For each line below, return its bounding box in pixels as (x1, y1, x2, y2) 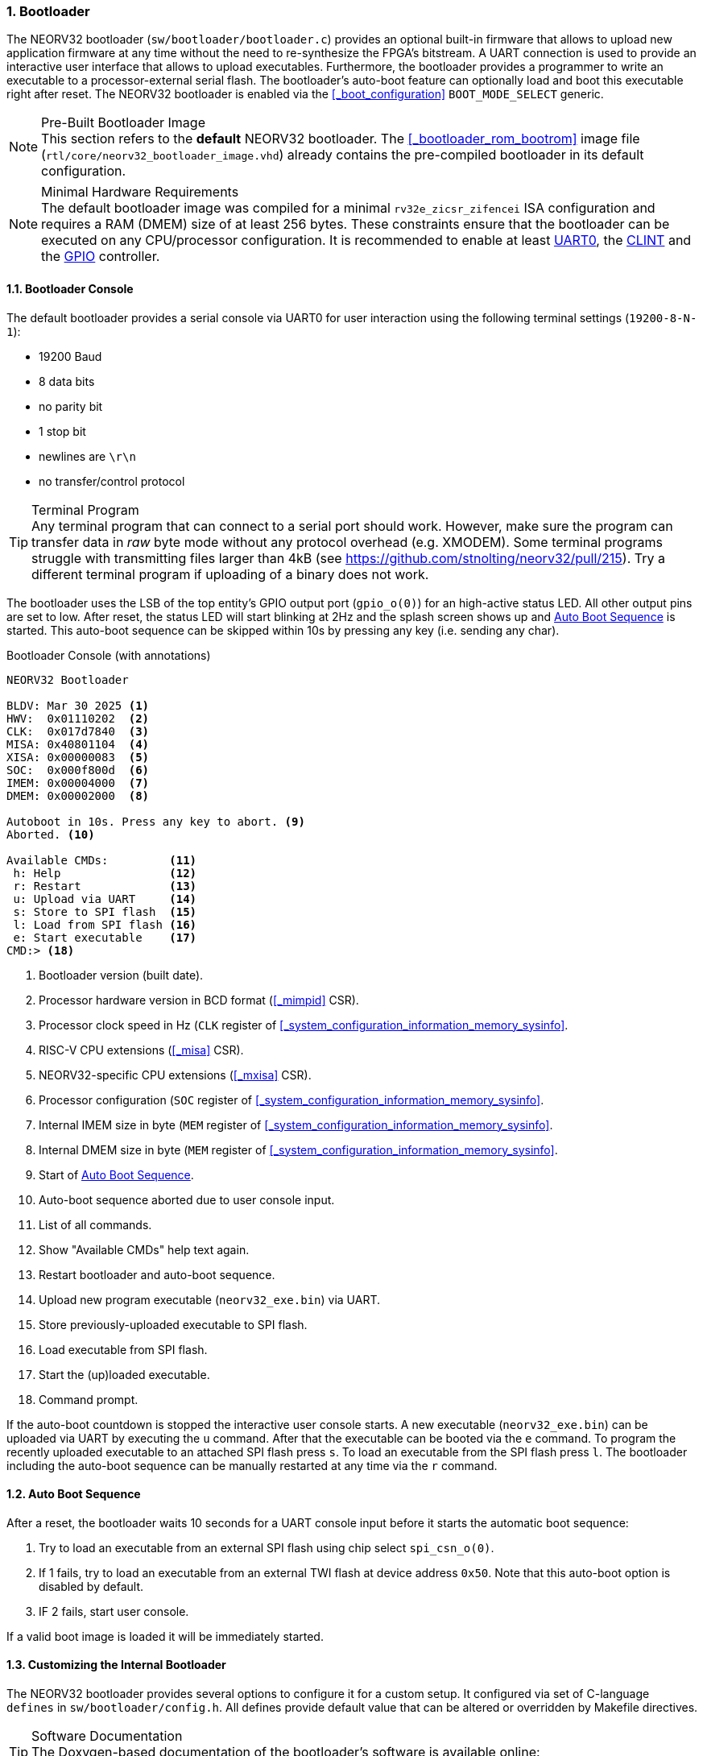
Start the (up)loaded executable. (39, 1367, 210, 1381)
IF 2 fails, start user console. (39, 1604, 189, 1618)
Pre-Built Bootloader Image (41, 114, 205, 131)
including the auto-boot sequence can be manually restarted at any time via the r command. (6, 1458, 498, 1472)
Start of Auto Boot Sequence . (39, 1167, 194, 1182)
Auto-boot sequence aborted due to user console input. (39, 1192, 335, 1207)
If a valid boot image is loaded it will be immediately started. (6, 1629, 324, 1643)
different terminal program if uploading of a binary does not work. (31, 565, 429, 582)
